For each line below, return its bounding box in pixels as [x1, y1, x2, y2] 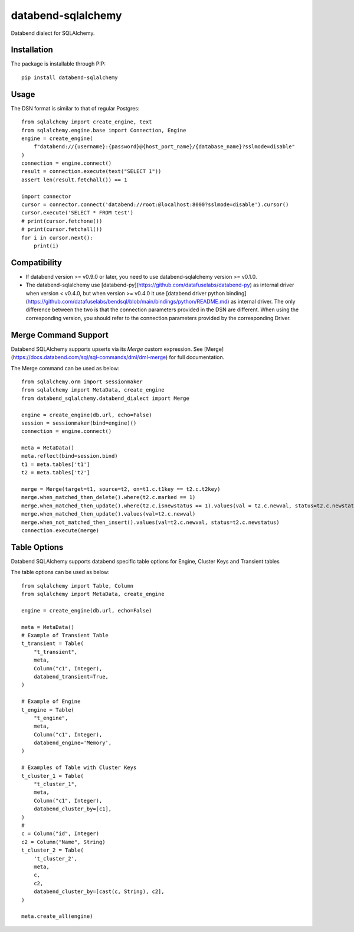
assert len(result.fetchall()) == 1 [21, 176, 127, 183]
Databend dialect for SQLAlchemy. [11, 30, 95, 37]
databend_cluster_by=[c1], [33, 806, 112, 812]
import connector [21, 193, 71, 200]
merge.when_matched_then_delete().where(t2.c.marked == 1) [21, 494, 196, 501]
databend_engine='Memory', [33, 739, 112, 747]
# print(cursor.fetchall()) [21, 226, 103, 233]
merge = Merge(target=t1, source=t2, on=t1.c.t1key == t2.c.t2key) [21, 486, 221, 493]
